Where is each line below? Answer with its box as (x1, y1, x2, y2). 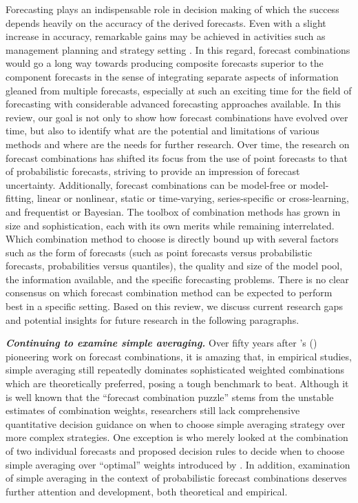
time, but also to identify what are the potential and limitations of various (6, 123, 319, 138)
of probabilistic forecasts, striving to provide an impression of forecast (6, 164, 300, 178)
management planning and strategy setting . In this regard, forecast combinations (6, 42, 350, 57)
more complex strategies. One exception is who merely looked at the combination (6, 430, 348, 444)
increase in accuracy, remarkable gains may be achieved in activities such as (6, 29, 326, 43)
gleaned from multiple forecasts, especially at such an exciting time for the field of (6, 83, 352, 97)
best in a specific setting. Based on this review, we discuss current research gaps (6, 299, 343, 314)
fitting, (6, 191, 34, 205)
